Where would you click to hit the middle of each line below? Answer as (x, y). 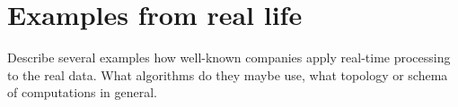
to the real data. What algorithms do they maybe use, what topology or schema (228, 74)
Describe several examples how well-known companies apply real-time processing (229, 58)
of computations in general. (82, 92)
